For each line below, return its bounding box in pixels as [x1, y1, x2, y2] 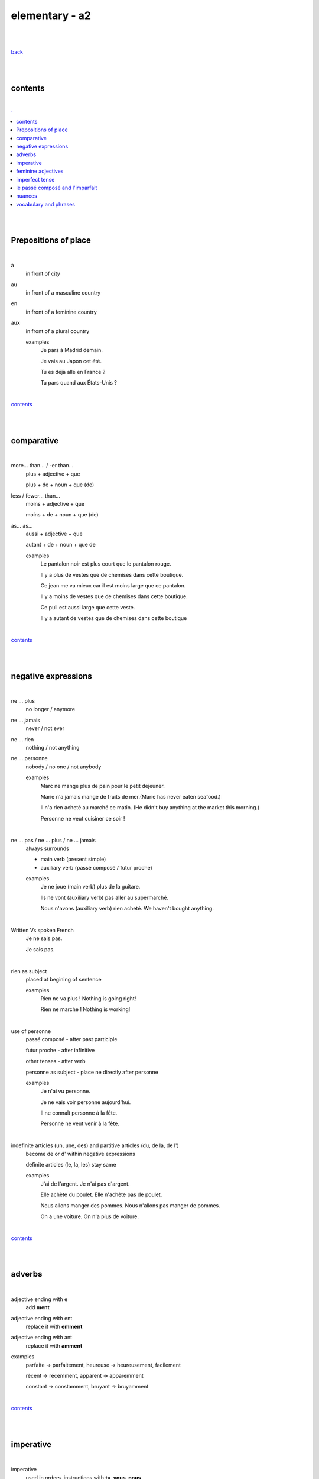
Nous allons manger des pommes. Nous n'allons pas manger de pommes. [40, 1202, 221, 1209]
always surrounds [25, 845, 69, 852]
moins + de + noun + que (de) [25, 511, 99, 518]
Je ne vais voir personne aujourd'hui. [40, 1098, 131, 1106]
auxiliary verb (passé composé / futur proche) [40, 864, 153, 871]
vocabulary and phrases [16, 201, 75, 208]
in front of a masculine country [25, 289, 101, 296]
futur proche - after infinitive [25, 1047, 95, 1054]
